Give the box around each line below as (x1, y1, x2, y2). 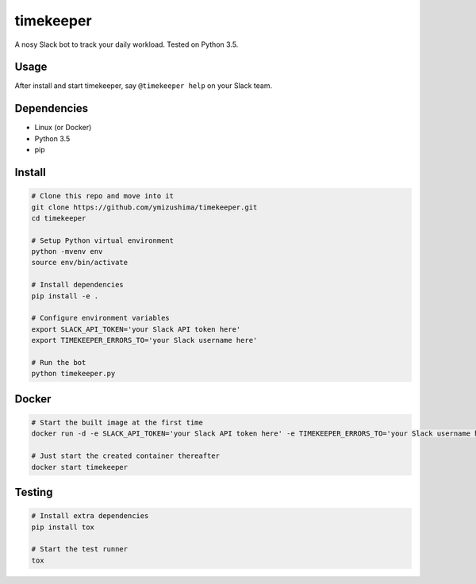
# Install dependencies (31, 280, 125, 290)
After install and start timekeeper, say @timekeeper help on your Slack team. (14, 81, 273, 90)
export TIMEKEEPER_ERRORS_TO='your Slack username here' (31, 336, 258, 345)
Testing (14, 485, 53, 499)
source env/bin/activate (31, 258, 129, 267)
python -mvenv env (31, 247, 103, 256)
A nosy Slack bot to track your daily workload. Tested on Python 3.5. (14, 40, 239, 49)
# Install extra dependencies (31, 512, 149, 521)
